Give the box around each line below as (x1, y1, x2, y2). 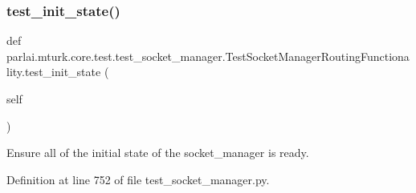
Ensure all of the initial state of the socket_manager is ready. (6, 144, 309, 161)
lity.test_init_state (6, 63, 101, 80)
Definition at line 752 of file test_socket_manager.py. (6, 171, 270, 187)
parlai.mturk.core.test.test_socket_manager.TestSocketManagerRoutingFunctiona (6, 47, 410, 64)
